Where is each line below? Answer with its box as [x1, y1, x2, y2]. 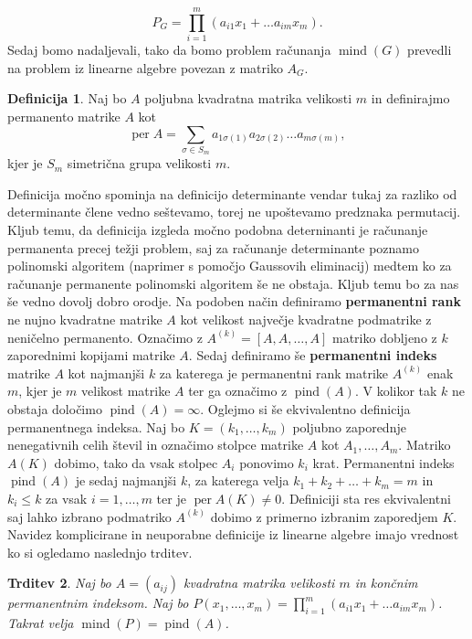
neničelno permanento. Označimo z [7, 327, 203, 346]
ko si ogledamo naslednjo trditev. [7, 542, 193, 561]
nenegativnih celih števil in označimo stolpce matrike [7, 435, 304, 454]
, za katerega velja [187, 471, 289, 490]
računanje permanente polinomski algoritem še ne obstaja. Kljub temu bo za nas [7, 273, 459, 293]
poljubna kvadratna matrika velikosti [144, 89, 352, 108]
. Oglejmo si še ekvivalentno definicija [200, 399, 411, 418]
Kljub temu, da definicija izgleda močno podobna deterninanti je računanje [7, 220, 428, 240]
